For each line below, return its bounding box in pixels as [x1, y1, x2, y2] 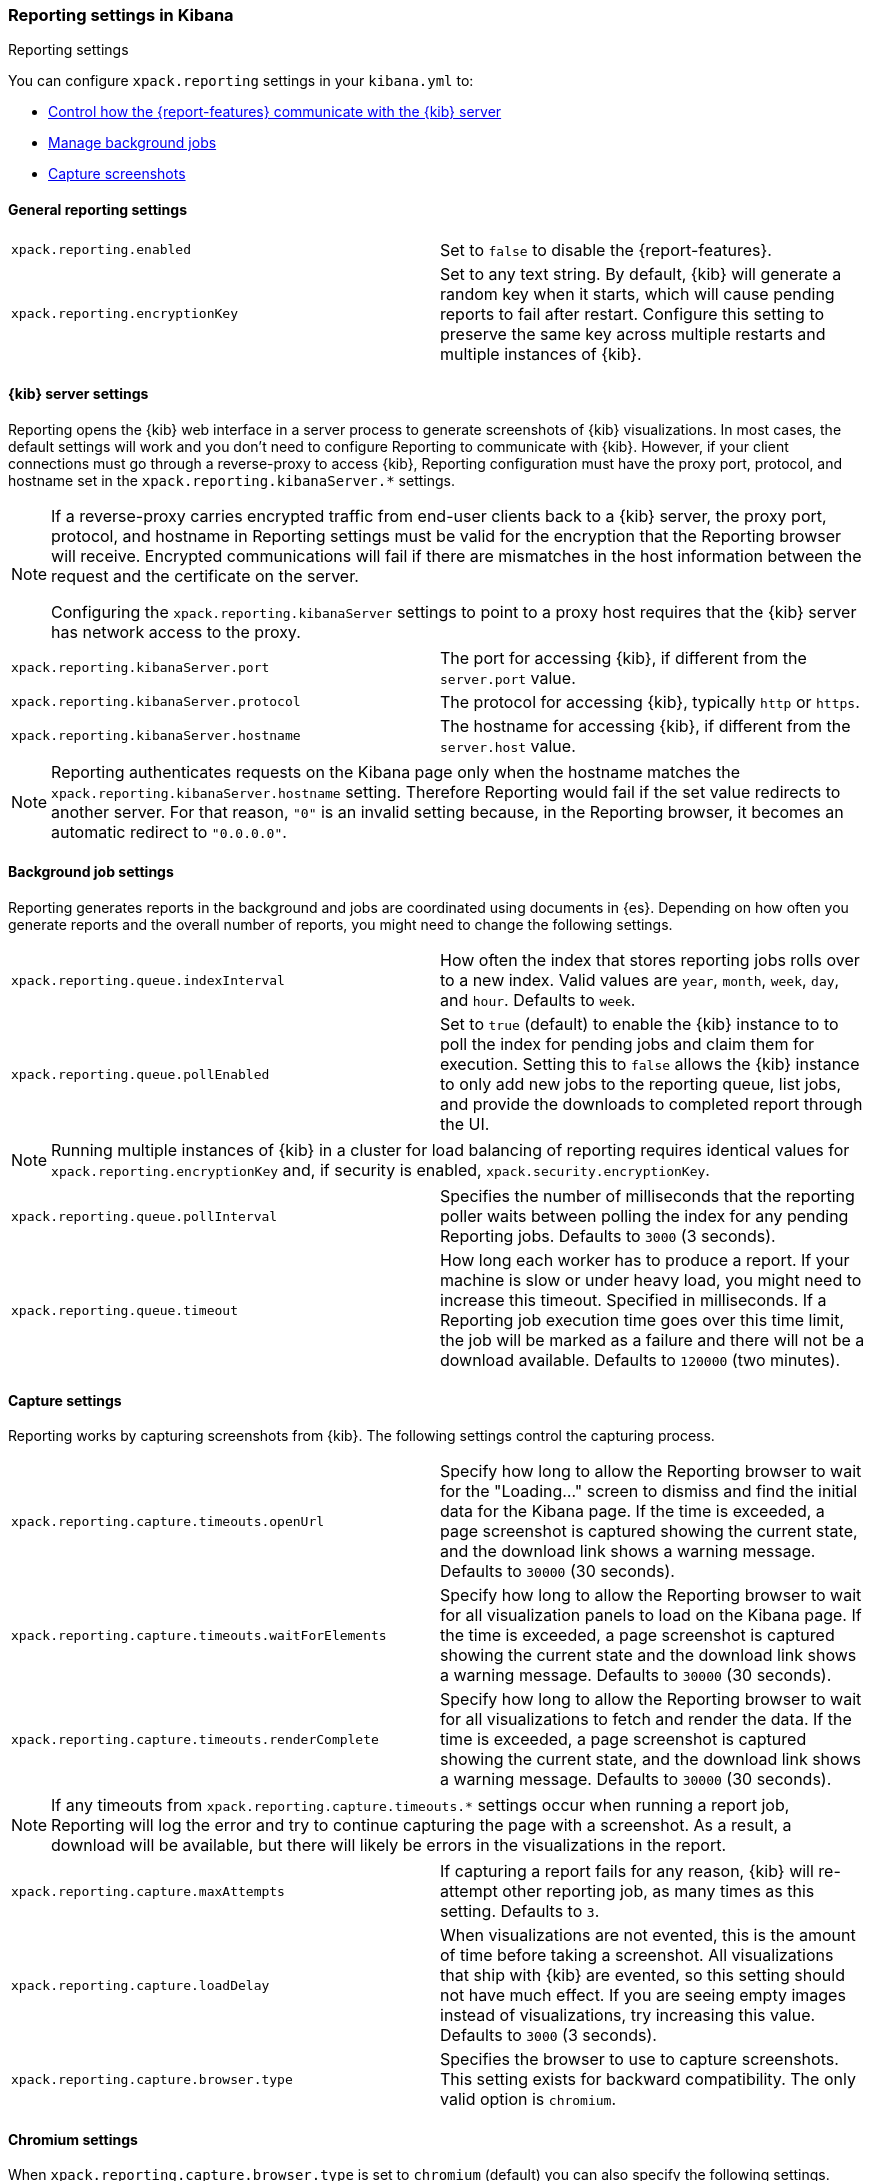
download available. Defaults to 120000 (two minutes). [440, 1350, 841, 1371]
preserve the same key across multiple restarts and [440, 323, 826, 344]
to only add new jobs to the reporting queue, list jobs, [440, 1074, 842, 1095]
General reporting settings [8, 200, 188, 218]
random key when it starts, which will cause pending [440, 283, 835, 304]
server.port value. [440, 667, 576, 688]
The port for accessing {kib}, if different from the [440, 647, 807, 668]
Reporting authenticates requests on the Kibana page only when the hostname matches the [51, 761, 741, 782]
